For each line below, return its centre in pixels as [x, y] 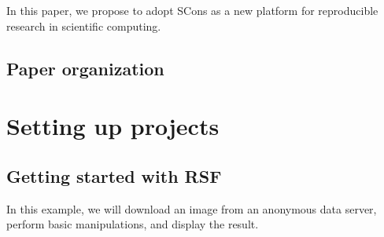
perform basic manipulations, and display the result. [133, 224]
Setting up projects [113, 126]
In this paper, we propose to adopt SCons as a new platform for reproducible [192, 10]
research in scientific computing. [84, 26]
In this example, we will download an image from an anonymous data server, [192, 208]
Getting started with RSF [114, 175]
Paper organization [85, 68]
